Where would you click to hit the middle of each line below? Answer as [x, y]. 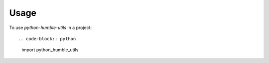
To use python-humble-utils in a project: [51, 28]
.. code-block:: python [47, 39]
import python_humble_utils [50, 50]
